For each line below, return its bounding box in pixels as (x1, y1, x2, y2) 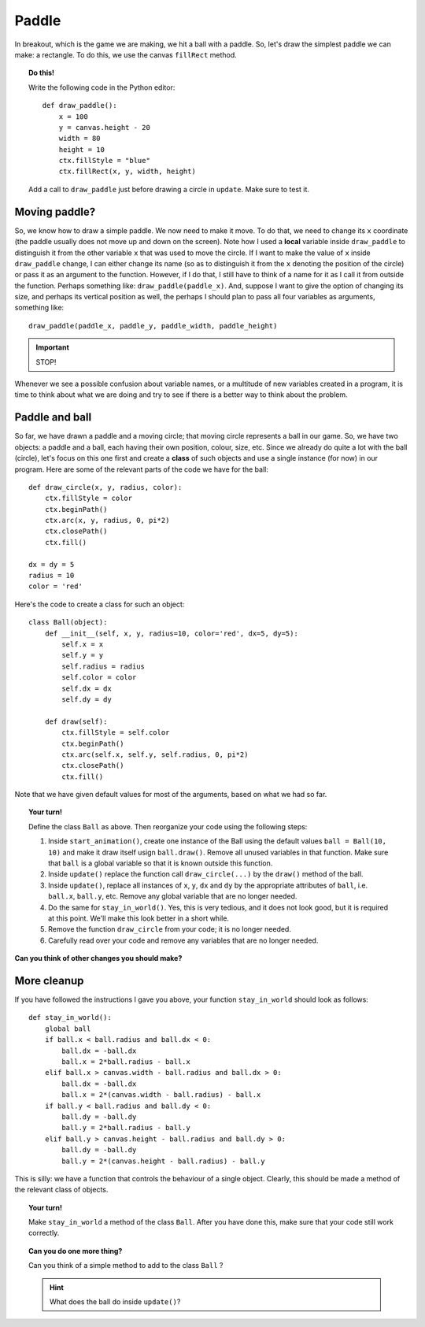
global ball (44, 1024, 91, 1033)
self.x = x (61, 639, 104, 649)
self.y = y (61, 651, 104, 660)
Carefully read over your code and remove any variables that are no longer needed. (48, 936, 319, 945)
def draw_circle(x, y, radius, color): (28, 483, 183, 491)
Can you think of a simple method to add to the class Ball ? (28, 1261, 224, 1270)
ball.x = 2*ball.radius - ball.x (61, 1058, 190, 1066)
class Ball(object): (28, 618, 108, 627)
